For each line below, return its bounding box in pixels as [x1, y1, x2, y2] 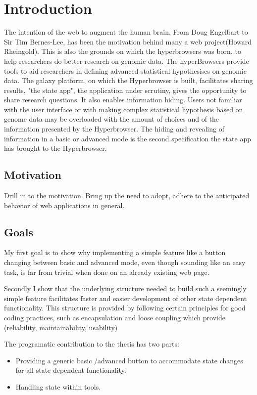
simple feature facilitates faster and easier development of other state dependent [4, 293, 247, 303]
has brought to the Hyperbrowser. [4, 143, 107, 153]
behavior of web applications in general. [4, 200, 125, 210]
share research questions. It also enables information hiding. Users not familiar [4, 94, 242, 105]
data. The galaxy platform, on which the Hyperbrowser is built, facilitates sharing [4, 75, 253, 86]
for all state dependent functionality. [15, 365, 126, 375]
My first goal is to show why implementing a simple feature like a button [4, 247, 226, 258]
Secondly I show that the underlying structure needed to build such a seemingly [4, 283, 247, 294]
